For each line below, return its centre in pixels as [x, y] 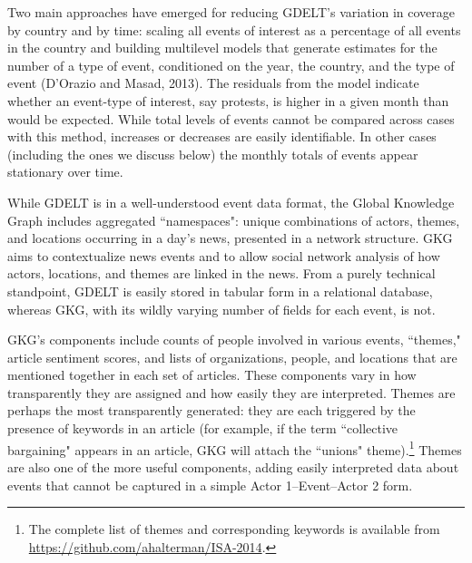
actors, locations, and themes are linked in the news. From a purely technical [221, 273]
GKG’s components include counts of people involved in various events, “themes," [234, 340]
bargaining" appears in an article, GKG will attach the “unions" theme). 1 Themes [235, 448]
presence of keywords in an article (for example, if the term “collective [203, 428]
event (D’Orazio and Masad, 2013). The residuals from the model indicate [213, 83]
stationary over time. [65, 172]
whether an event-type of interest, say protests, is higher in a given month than [228, 100]
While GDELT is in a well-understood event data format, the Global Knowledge [231, 202]
